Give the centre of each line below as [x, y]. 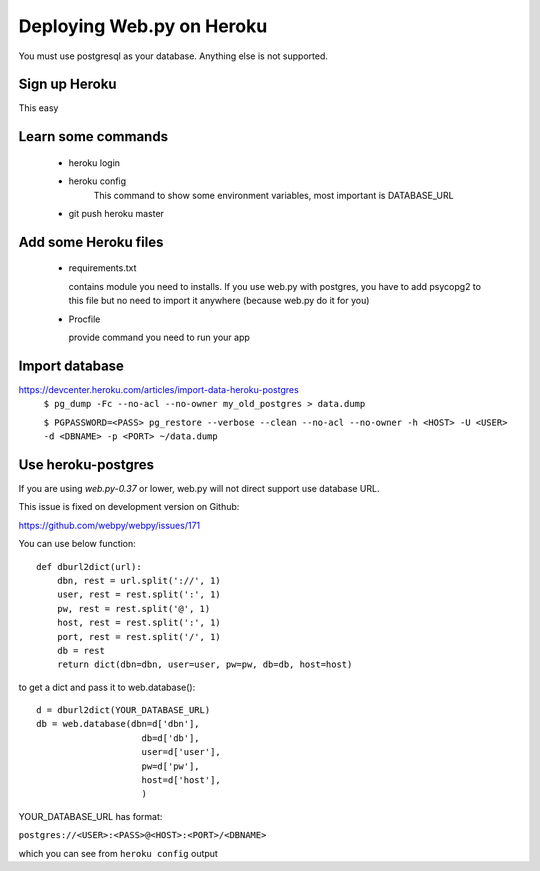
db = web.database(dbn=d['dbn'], [118, 724]
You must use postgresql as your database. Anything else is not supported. [173, 56]
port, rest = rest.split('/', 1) [139, 636]
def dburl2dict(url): [89, 566]
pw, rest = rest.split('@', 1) [133, 608]
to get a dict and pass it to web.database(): [107, 687]
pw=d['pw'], [170, 766]
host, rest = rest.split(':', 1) [139, 623]
